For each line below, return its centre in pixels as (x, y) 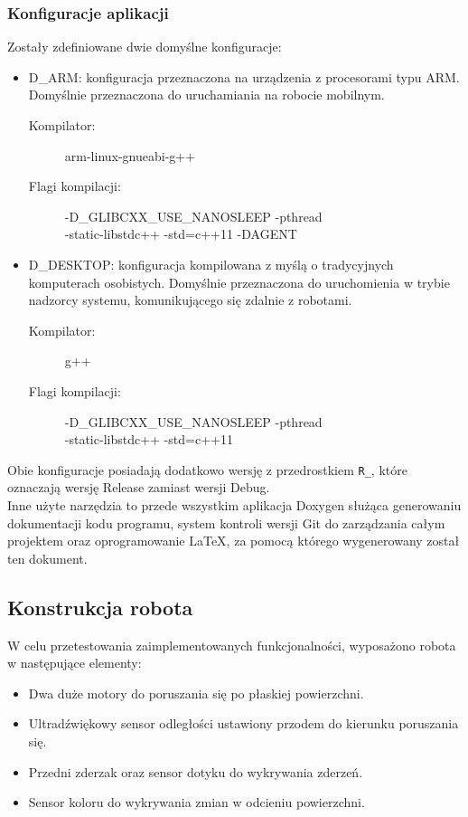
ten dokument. (47, 558)
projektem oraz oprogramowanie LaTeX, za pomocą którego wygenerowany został (234, 541)
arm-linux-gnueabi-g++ (130, 155)
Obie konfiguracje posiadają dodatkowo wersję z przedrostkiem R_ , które (207, 469)
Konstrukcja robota (100, 607)
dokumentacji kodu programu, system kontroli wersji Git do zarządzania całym (226, 522)
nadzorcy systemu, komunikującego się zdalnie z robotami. (190, 300)
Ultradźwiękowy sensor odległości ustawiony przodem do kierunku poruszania (243, 723)
